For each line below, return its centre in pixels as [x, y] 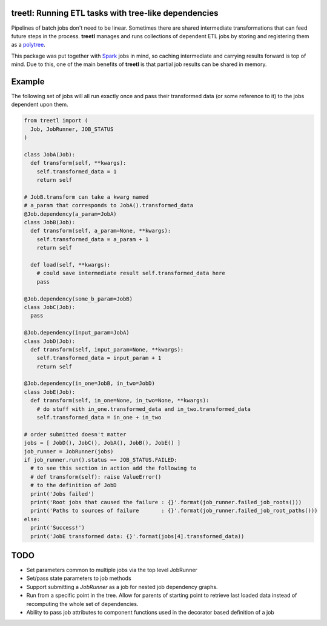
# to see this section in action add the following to [114, 468]
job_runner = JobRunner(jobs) [69, 451]
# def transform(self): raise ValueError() [96, 477]
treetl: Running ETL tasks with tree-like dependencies [115, 13]
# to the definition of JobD [74, 485]
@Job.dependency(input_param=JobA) [77, 333]
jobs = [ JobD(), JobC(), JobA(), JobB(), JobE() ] [102, 443]
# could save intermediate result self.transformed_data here [131, 273]
